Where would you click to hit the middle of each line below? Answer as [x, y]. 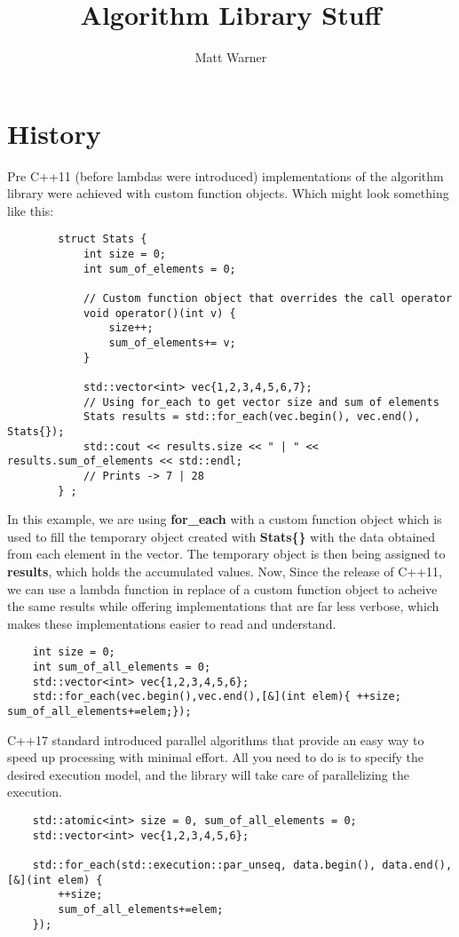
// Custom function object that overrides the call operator [268, 299]
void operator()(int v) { [159, 313]
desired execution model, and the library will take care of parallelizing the [208, 774]
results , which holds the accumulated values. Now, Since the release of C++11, [225, 572]
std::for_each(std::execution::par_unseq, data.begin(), [204, 866]
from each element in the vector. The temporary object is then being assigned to [226, 554]
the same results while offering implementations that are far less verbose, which [223, 606]
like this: [31, 210]
